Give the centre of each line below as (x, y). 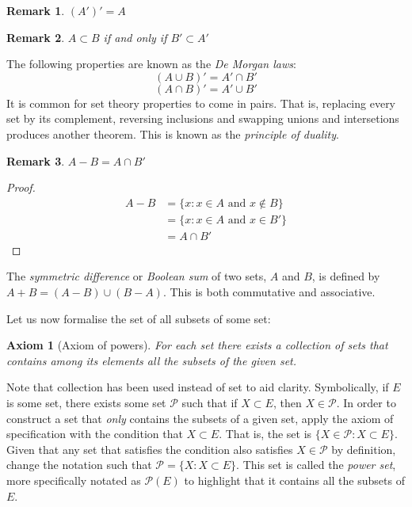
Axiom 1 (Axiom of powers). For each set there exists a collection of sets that (197, 345)
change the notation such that (79, 465)
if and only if (135, 37)
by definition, (364, 449)
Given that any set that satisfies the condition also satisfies (150, 449)
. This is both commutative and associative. (269, 292)
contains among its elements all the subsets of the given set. (152, 360)
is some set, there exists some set (86, 402)
